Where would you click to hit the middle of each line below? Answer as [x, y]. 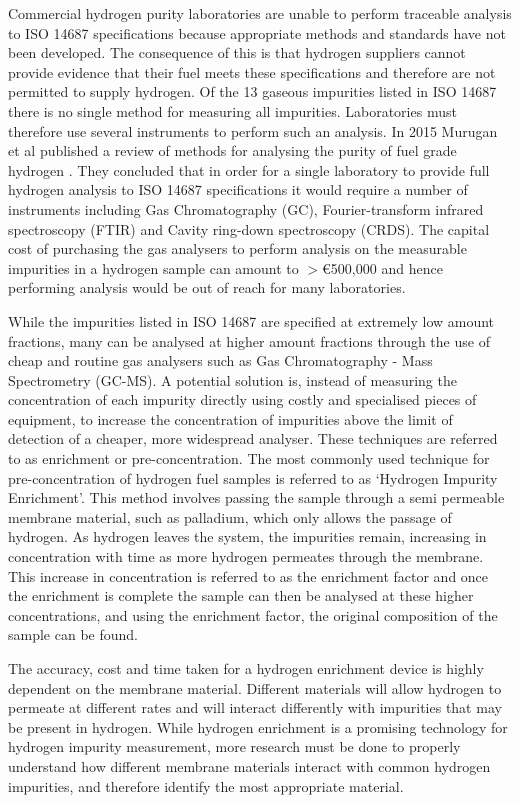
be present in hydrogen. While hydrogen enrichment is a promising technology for [258, 726]
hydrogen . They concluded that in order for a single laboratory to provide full [249, 169]
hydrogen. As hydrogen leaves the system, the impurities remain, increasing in [247, 536]
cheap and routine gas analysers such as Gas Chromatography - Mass [220, 360]
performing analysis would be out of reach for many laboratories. [207, 287]
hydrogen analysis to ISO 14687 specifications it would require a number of [238, 189]
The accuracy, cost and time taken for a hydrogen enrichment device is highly [246, 668]
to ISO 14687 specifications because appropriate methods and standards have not [257, 32]
